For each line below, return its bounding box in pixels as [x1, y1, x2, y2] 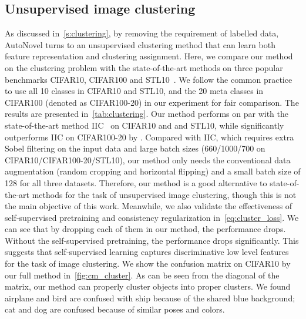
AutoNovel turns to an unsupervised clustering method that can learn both [5, 38, 275, 51]
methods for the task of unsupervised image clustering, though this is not [32, 188, 297, 200]
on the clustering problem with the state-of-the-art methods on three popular [5, 61, 283, 73]
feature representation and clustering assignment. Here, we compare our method [5, 50, 293, 62]
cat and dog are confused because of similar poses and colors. [5, 303, 225, 315]
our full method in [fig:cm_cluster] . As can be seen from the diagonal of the [5, 268, 280, 281]
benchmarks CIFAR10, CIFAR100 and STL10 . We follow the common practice [5, 73, 292, 85]
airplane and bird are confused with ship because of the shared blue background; [5, 291, 295, 304]
